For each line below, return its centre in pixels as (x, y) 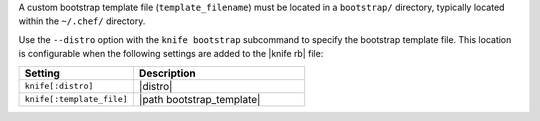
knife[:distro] (59, 86)
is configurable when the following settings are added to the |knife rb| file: (171, 54)
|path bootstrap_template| (199, 99)
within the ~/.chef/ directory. (82, 21)
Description (167, 73)
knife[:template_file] (76, 99)
